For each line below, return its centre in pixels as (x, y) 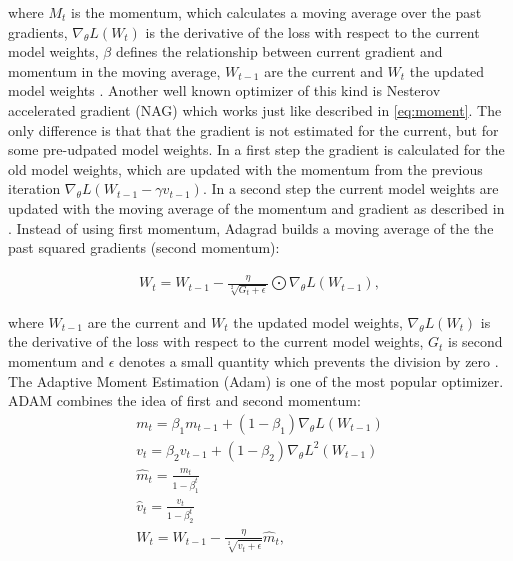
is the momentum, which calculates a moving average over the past (276, 12)
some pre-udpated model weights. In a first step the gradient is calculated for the (256, 149)
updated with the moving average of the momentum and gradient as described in (256, 207)
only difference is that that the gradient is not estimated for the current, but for (253, 129)
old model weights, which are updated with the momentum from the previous (245, 168)
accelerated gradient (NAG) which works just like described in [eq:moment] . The (255, 109)
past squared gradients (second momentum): (144, 247)
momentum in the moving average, (114, 70)
